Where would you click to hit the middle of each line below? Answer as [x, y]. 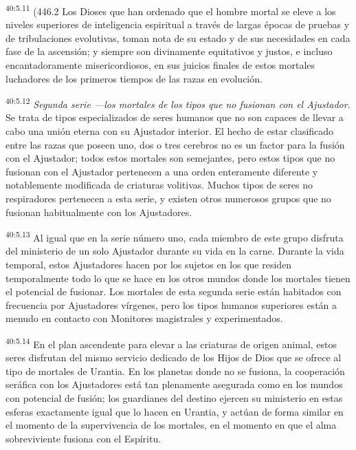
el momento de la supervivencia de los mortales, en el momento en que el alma [171, 425]
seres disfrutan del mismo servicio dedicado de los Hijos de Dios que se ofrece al [174, 357]
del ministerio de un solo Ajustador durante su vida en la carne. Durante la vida [175, 251]
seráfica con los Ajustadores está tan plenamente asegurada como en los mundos [174, 384]
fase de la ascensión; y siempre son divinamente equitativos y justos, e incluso [169, 51]
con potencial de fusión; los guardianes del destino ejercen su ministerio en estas [174, 398]
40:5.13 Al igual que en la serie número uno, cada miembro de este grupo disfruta [175, 236]
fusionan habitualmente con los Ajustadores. [99, 212]
